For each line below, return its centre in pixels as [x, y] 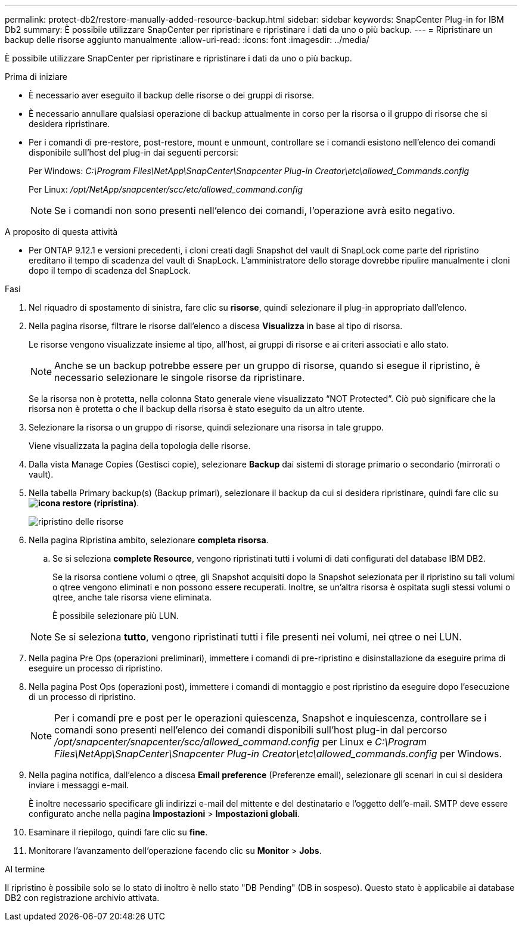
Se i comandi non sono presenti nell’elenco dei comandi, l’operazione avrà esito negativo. [255, 210]
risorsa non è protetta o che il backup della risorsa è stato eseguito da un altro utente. [197, 409]
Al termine [25, 869]
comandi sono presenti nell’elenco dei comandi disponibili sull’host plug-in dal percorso [251, 730]
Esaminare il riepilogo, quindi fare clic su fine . [118, 832]
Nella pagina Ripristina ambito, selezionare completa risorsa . [149, 540]
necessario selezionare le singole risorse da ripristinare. [180, 377]
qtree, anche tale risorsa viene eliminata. [132, 597]
